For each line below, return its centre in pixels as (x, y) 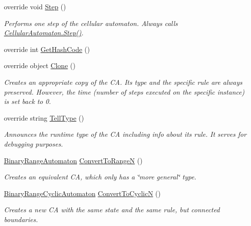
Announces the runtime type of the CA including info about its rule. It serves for (125, 134)
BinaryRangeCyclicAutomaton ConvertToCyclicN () (82, 193)
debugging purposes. (34, 143)
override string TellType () (44, 117)
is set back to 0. (27, 101)
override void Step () (35, 6)
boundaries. (21, 219)
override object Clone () (40, 65)
